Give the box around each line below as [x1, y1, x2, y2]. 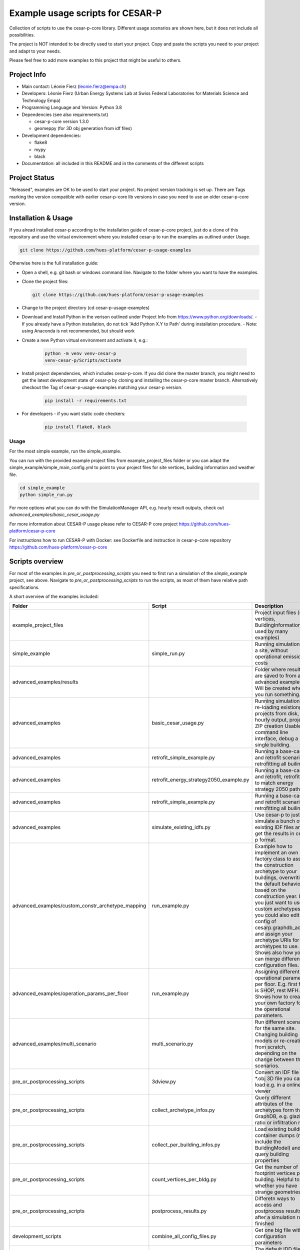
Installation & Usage [9, 213, 73, 222]
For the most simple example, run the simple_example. [9, 448, 121, 454]
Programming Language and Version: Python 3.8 [21, 104, 122, 110]
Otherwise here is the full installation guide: [9, 260, 98, 266]
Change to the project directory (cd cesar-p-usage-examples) [21, 305, 150, 311]
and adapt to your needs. [9, 48, 61, 54]
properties [254, 1157, 279, 1164]
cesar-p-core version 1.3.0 [34, 118, 89, 124]
